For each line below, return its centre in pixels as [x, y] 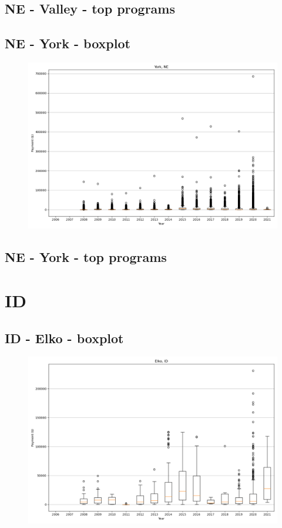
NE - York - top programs [86, 257]
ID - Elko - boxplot [64, 338]
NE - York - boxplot [68, 43]
